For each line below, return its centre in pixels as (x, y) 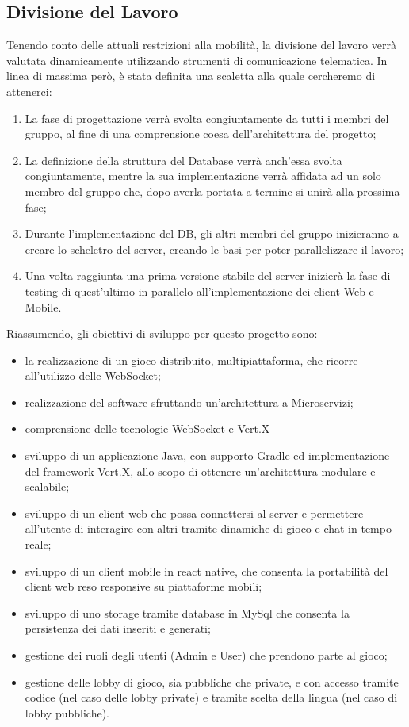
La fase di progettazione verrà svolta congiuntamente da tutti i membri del (207, 118)
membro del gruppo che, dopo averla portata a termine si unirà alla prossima (212, 191)
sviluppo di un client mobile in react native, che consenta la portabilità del (206, 570)
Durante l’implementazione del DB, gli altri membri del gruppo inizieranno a (212, 233)
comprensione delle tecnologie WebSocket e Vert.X (147, 429)
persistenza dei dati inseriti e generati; (118, 628)
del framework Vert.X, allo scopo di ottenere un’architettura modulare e (200, 471)
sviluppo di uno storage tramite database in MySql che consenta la (187, 612)
